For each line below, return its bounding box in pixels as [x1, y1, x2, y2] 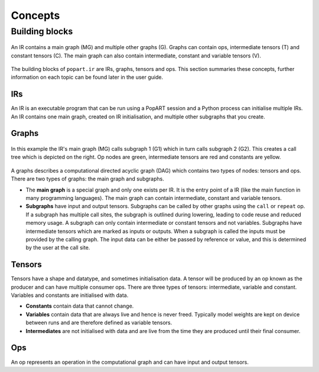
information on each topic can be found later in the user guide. [11, 74, 164, 81]
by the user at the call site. [25, 244, 90, 251]
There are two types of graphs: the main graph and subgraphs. [11, 175, 165, 183]
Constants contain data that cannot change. [25, 302, 134, 310]
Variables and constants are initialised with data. [11, 292, 129, 299]
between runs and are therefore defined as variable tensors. [25, 319, 172, 326]
